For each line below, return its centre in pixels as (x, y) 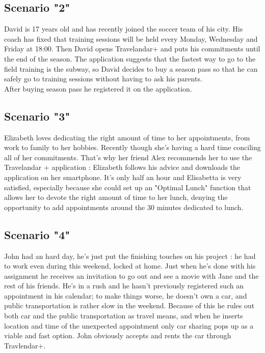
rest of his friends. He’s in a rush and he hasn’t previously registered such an (124, 286)
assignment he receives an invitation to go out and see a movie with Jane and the (131, 275)
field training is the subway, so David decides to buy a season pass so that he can (131, 68)
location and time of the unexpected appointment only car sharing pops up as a (129, 325)
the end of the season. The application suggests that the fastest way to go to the (130, 58)
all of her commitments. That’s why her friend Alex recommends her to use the (128, 157)
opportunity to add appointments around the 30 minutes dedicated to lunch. (124, 207)
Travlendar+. (25, 345)
